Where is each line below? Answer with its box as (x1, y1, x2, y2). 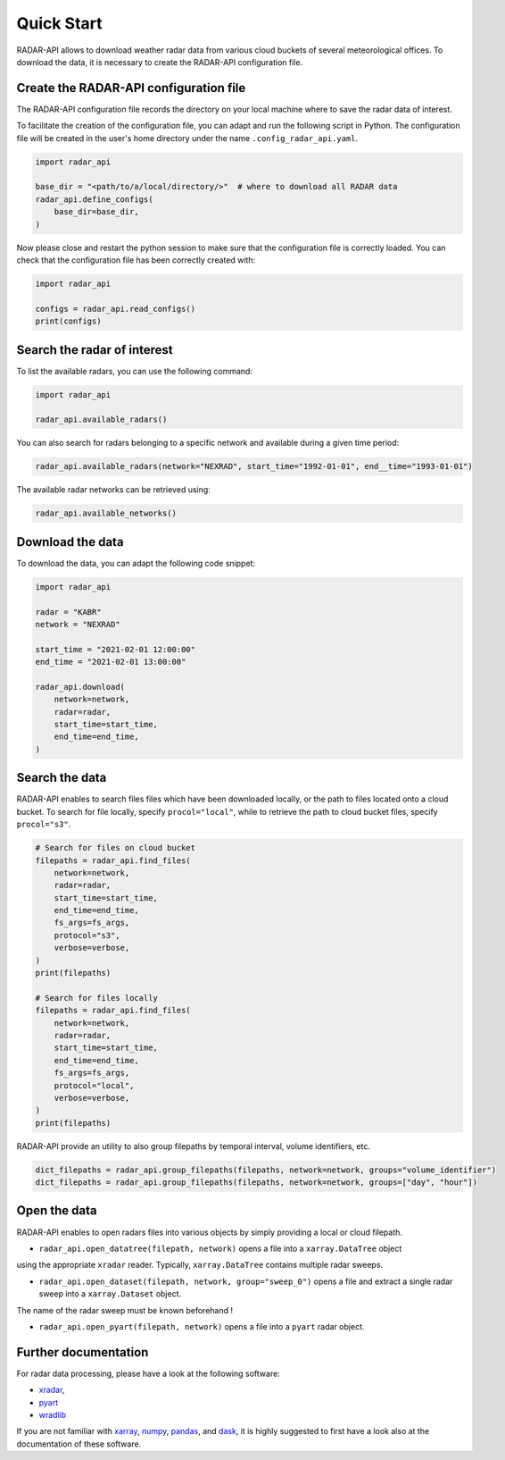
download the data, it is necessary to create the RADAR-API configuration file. (16, 56, 303, 67)
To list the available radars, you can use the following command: (16, 365, 253, 376)
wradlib (38, 1410, 67, 1420)
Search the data (16, 770, 107, 785)
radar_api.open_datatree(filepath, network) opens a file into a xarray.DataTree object (38, 1243, 402, 1254)
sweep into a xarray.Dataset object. (38, 1288, 182, 1299)
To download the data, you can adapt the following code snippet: (16, 558, 256, 568)
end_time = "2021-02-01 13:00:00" (35, 657, 186, 667)
